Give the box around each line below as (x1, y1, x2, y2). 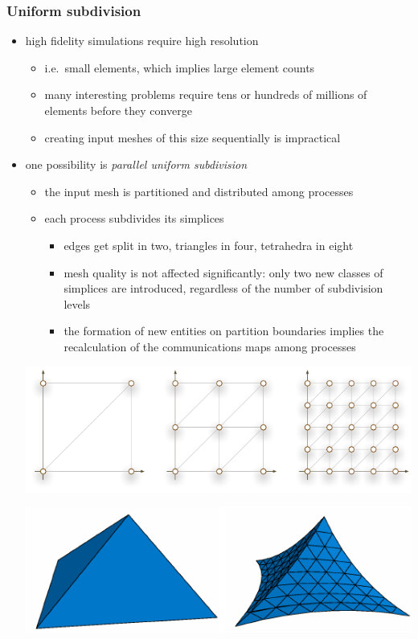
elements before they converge (44, 102, 192, 118)
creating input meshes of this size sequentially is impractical (44, 129, 341, 145)
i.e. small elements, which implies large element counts (44, 59, 315, 76)
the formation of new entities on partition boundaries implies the (64, 322, 384, 339)
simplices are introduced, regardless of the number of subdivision (64, 280, 383, 297)
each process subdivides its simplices (44, 210, 224, 227)
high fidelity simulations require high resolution (25, 32, 259, 49)
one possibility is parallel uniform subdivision (25, 156, 248, 173)
